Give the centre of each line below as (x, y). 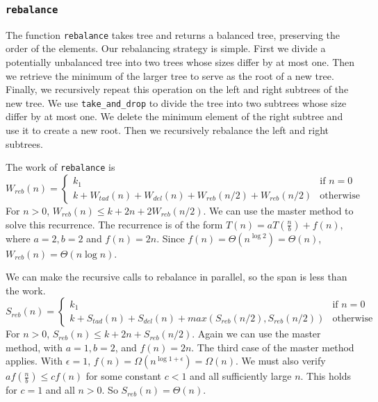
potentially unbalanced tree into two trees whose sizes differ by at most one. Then (180, 62)
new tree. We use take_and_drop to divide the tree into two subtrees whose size (176, 102)
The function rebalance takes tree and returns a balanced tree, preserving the (173, 34)
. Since (171, 238)
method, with (34, 347)
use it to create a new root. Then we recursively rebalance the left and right (167, 130)
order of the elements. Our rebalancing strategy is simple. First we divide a (166, 48)
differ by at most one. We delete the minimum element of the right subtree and (174, 116)
